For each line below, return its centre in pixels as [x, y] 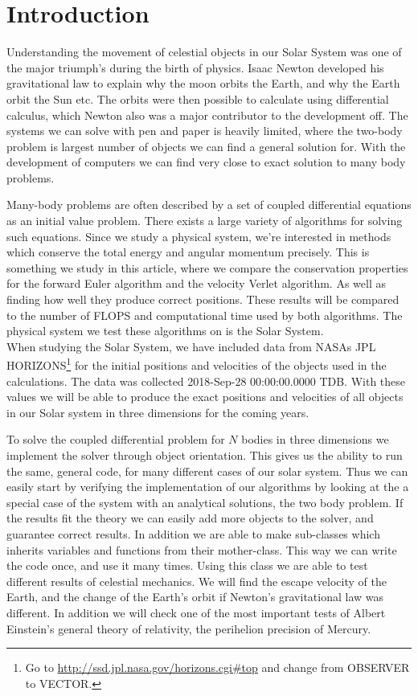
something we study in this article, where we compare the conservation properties [207, 267]
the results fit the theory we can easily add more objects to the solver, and [190, 518]
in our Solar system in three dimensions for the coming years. [158, 412]
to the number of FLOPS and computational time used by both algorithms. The [205, 315]
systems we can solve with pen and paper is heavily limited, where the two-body [205, 131]
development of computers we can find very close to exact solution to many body [206, 162]
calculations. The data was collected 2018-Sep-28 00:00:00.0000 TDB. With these [206, 381]
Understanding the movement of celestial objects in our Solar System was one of [204, 52]
